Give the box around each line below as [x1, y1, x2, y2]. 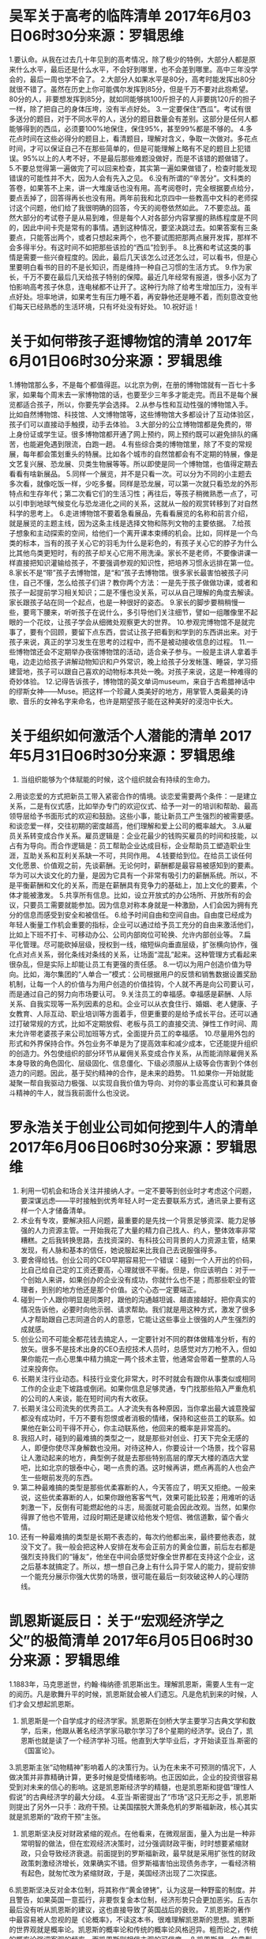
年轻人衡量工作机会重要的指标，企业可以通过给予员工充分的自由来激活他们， [9, 919, 258, 930]
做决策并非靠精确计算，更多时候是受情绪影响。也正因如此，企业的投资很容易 [9, 1772, 258, 1782]
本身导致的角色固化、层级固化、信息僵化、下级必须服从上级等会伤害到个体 [9, 1058, 251, 1068]
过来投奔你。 [20, 1364, 62, 1373]
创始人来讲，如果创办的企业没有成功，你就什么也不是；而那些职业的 [27, 1274, 249, 1284]
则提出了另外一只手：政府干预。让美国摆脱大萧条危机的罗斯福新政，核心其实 [9, 1801, 258, 1812]
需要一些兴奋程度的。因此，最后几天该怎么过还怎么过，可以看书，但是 [22, 252, 251, 262]
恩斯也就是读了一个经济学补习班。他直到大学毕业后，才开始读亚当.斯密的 [20, 1736, 258, 1745]
